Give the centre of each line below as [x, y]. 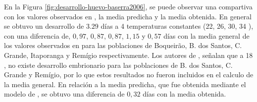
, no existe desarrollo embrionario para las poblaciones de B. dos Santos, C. [118, 65]
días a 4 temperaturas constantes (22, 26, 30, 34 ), [177, 26]
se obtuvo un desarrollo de [44, 26]
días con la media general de [206, 35]
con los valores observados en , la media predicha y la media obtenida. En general [128, 16]
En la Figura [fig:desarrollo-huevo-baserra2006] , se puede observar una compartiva [128, 6]
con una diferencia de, [37, 35]
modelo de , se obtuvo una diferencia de [64, 94]
